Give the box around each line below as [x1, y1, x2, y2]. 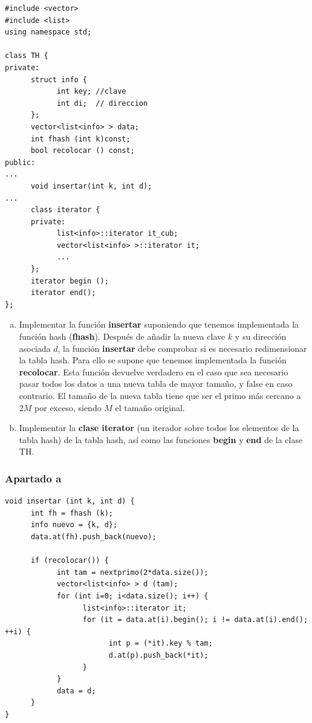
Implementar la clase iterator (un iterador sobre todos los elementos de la [19, 421, 299, 434]
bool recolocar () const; [30, 146, 135, 155]
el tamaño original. [115, 401, 185, 413]
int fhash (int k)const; [30, 134, 131, 143]
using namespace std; [5, 28, 92, 37]
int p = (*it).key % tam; [108, 639, 213, 648]
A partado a [5, 470, 62, 485]
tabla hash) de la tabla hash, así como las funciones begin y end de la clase [19, 433, 303, 446]
